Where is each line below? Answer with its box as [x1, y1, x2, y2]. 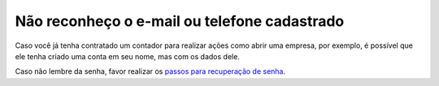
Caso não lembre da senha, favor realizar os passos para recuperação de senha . [15, 67, 286, 76]
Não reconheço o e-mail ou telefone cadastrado [15, 12, 345, 30]
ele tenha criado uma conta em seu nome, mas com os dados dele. [15, 51, 240, 61]
